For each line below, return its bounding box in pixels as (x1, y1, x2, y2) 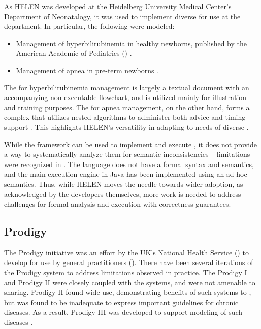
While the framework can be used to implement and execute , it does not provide (4, 139, 257, 149)
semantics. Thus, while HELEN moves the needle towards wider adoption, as (4, 178, 243, 189)
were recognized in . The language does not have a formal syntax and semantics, (4, 158, 254, 169)
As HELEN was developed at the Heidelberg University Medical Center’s (4, 1, 232, 11)
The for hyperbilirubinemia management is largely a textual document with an (4, 82, 249, 92)
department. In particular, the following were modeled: (4, 21, 175, 31)
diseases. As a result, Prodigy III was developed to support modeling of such (4, 307, 243, 317)
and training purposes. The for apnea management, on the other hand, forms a (4, 102, 250, 112)
